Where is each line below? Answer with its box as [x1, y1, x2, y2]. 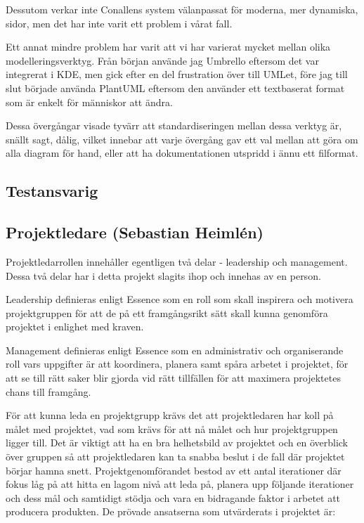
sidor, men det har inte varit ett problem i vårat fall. [6, 15, 233, 30]
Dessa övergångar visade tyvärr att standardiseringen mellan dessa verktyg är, [6, 118, 342, 133]
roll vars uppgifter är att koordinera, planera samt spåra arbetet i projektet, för [6, 356, 349, 371]
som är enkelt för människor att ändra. [6, 94, 173, 109]
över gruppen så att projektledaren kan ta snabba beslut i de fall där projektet [6, 449, 345, 464]
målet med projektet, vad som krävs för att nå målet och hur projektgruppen [6, 421, 338, 436]
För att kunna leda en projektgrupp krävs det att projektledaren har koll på [6, 408, 334, 422]
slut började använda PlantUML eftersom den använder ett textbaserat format [6, 80, 345, 95]
